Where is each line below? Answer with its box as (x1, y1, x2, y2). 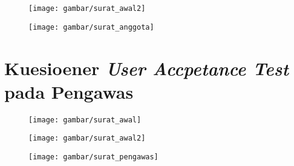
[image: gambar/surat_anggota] (28, 22, 154, 32)
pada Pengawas (4, 79, 134, 104)
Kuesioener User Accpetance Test (4, 55, 289, 81)
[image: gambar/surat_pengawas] (28, 152, 158, 161)
